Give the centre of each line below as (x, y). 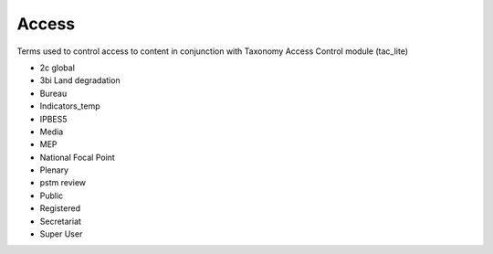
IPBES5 (53, 119)
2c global (57, 68)
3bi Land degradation (80, 80)
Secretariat (61, 221)
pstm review (63, 183)
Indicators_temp (70, 106)
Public (52, 196)
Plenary (54, 170)
